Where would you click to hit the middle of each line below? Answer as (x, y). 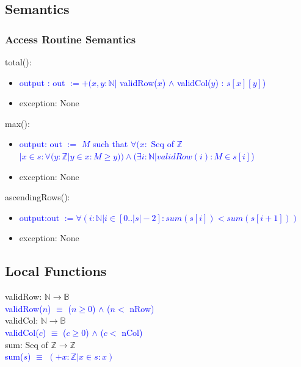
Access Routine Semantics (71, 39)
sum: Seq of (27, 344)
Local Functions (56, 271)
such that (110, 144)
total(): (18, 62)
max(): (17, 123)
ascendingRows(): (38, 197)
